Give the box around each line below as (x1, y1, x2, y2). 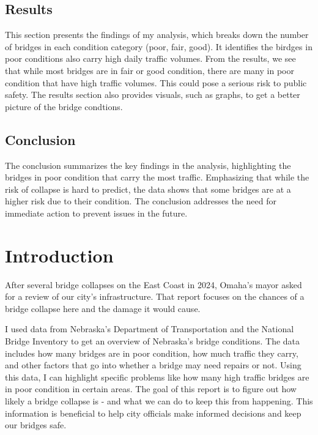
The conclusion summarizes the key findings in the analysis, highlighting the (5, 158, 291, 171)
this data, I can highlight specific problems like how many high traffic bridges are (5, 370, 309, 383)
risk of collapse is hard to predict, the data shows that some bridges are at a (5, 182, 291, 195)
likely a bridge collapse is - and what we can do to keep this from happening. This (5, 395, 313, 407)
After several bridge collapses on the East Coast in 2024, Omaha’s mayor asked (5, 278, 302, 291)
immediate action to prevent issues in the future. (5, 206, 188, 219)
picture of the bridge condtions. (5, 100, 123, 113)
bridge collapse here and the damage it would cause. (5, 302, 201, 314)
